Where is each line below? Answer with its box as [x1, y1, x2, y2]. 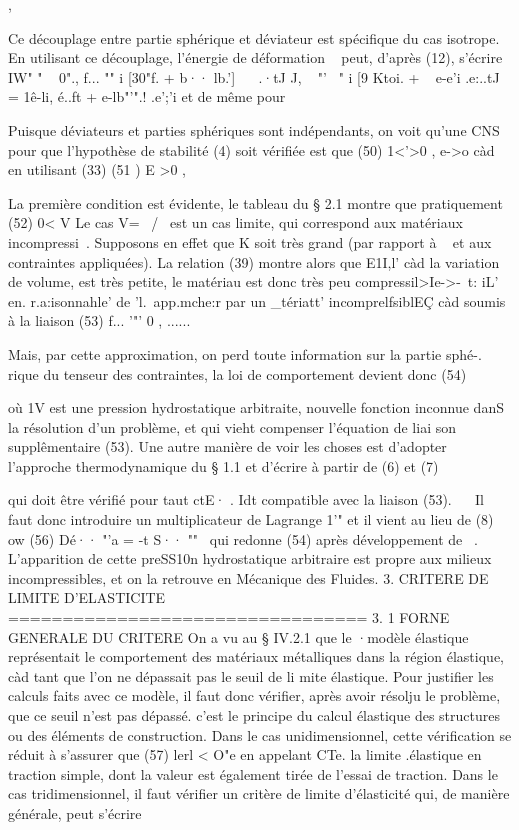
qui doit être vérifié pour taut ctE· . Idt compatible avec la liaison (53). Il [8, 489, 484, 510]
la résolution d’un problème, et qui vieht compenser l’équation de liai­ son [8, 416, 456, 437]
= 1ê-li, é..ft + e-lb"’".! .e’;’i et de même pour [8, 86, 286, 107]
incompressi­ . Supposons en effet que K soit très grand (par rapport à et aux [8, 231, 492, 252]
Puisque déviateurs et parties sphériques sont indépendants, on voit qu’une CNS [8, 119, 500, 140]
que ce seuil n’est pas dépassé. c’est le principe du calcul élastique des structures [8, 705, 500, 725]
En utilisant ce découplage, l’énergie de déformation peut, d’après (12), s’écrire [8, 47, 503, 68]
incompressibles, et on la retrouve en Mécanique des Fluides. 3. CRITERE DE [8, 567, 489, 588]
